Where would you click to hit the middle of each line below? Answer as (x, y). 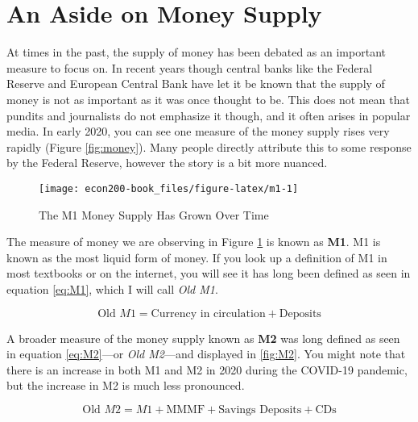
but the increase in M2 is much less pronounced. (126, 385)
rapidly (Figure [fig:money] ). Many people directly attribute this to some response (209, 146)
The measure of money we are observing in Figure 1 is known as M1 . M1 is (194, 242)
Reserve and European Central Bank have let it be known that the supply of (196, 84)
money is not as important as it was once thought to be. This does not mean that (208, 99)
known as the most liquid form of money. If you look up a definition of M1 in (197, 257)
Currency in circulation (208, 313)
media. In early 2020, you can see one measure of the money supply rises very (198, 131)
